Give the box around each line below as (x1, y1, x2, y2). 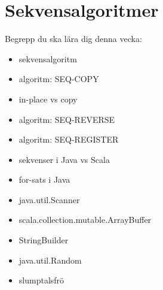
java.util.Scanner (19, 193, 80, 206)
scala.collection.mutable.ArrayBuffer (19, 213, 152, 226)
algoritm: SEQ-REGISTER (19, 133, 119, 146)
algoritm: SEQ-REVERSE (19, 113, 115, 125)
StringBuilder (19, 234, 69, 246)
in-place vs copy (19, 92, 78, 105)
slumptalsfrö (19, 274, 64, 286)
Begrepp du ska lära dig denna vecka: (5, 32, 142, 45)
